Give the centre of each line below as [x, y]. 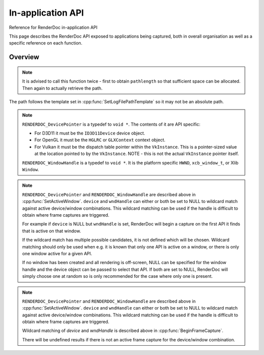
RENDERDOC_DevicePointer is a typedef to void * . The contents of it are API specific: [111, 124]
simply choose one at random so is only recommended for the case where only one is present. [117, 276]
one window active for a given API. [57, 253]
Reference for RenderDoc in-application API [53, 27]
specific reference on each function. [46, 43]
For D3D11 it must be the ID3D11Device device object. [90, 133]
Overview [24, 57]
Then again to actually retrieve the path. [62, 88]
